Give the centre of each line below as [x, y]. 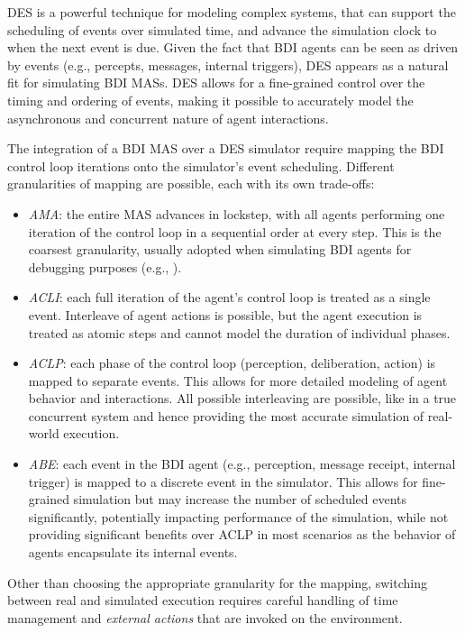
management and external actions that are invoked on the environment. [205, 617]
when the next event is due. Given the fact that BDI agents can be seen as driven [233, 47]
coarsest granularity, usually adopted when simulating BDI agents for [220, 249]
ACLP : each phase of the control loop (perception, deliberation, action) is [232, 363]
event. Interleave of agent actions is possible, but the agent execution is [225, 314]
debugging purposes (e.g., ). [105, 266]
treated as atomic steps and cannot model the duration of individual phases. [239, 332]
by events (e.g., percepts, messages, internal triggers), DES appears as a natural [228, 64]
